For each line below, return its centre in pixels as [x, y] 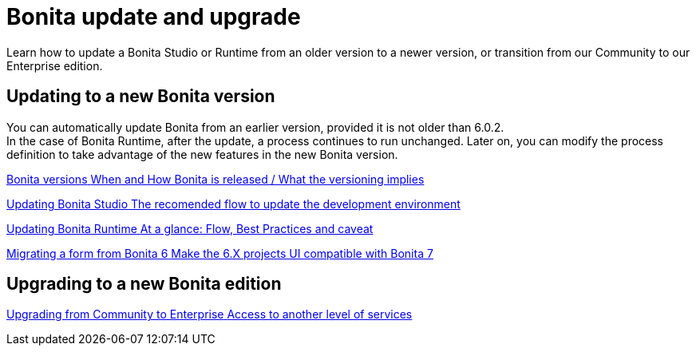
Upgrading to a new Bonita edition [144, 284]
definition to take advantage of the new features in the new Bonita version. [202, 154]
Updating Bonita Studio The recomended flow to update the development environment [233, 204]
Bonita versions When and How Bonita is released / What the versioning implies [216, 179]
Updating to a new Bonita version [141, 97]
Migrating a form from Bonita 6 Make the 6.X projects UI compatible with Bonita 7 [220, 253]
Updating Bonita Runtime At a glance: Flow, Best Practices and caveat [190, 228]
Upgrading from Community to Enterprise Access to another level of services [210, 314]
